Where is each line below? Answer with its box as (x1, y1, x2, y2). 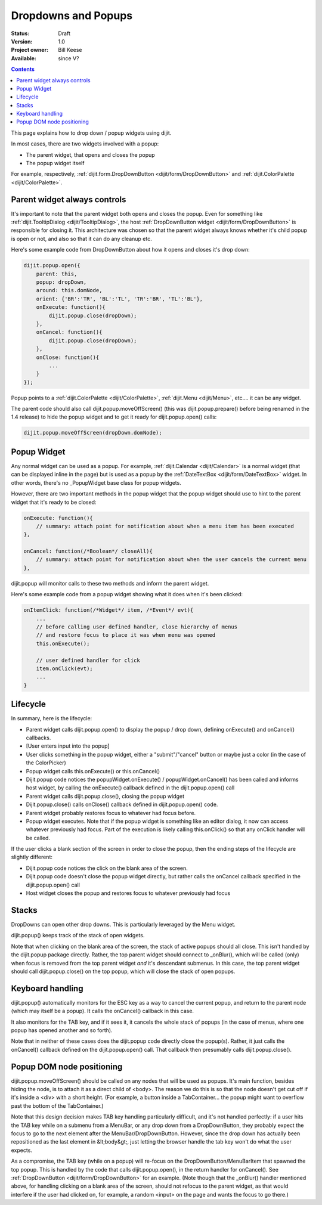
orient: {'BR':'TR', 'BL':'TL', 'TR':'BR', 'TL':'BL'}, (36, 295, 203, 302)
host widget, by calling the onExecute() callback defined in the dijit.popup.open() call (26, 784, 235, 791)
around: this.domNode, (36, 287, 103, 294)
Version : (11, 38, 33, 45)
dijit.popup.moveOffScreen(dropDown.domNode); (23, 429, 162, 436)
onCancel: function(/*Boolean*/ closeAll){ (23, 548, 153, 555)
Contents (11, 66, 35, 73)
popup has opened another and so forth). (11, 1026, 113, 1034)
